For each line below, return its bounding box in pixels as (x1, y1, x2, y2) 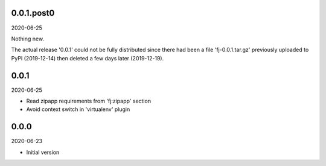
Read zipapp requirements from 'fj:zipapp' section (26, 97, 151, 104)
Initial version (26, 148, 60, 156)
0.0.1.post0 (11, 8, 55, 18)
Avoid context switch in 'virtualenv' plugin (26, 106, 130, 113)
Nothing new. (11, 35, 45, 42)
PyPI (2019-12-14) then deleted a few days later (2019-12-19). (11, 54, 164, 62)
